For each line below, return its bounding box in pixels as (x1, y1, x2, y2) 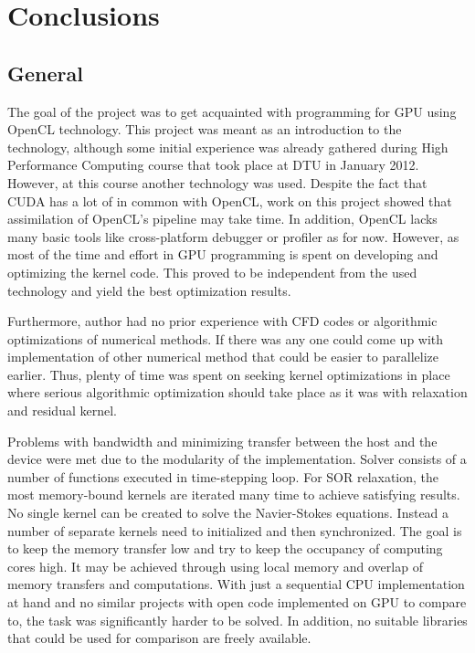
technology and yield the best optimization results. (7, 280, 291, 300)
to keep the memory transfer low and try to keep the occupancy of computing (7, 539, 443, 558)
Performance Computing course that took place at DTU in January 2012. (7, 155, 419, 174)
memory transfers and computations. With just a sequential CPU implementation (7, 574, 465, 594)
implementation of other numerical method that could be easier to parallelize (7, 347, 438, 366)
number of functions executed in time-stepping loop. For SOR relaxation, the (7, 467, 439, 486)
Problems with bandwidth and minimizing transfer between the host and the (7, 431, 438, 450)
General (7, 58, 83, 87)
